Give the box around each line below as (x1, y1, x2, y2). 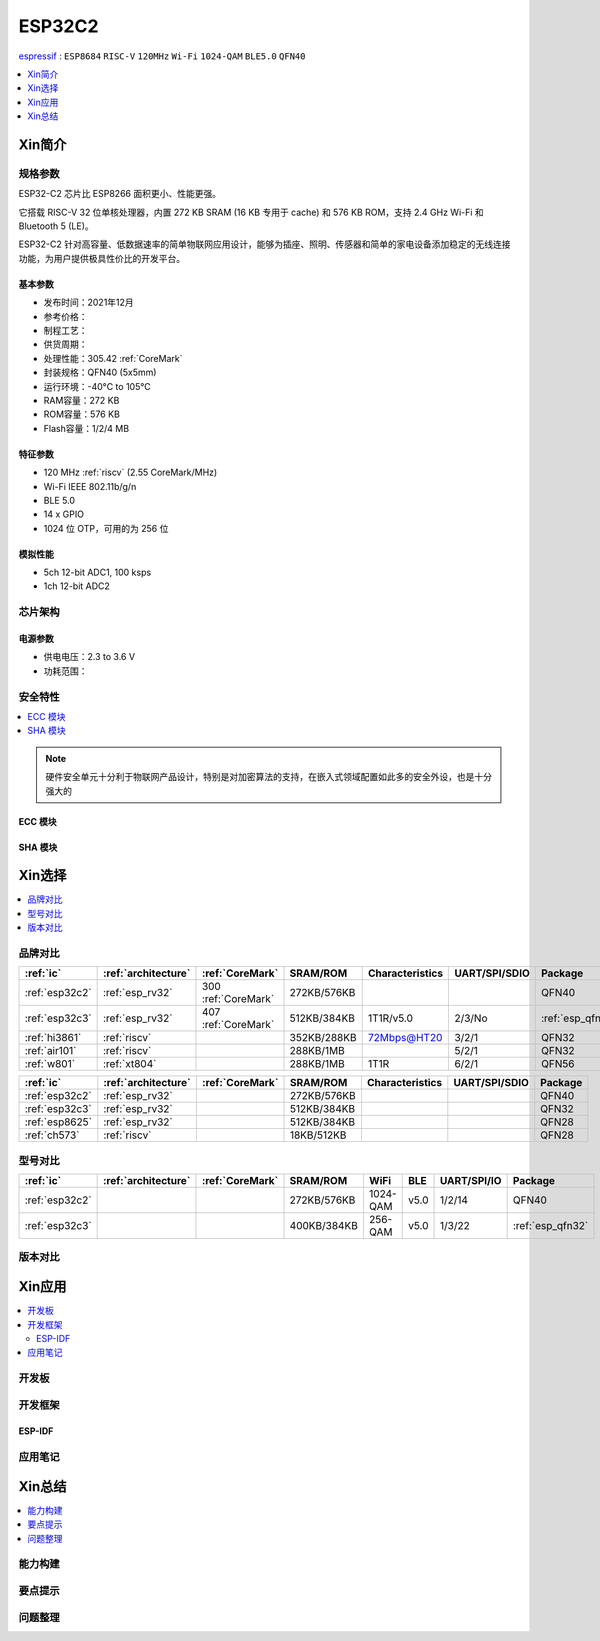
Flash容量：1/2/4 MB (43, 422, 130, 434)
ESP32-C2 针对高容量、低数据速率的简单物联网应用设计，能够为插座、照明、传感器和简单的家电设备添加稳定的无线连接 (18, 238, 511, 250)
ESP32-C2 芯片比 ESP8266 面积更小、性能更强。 (18, 188, 222, 200)
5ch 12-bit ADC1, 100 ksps (43, 566, 152, 579)
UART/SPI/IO (439, 1174, 502, 1188)
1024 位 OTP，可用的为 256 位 (43, 522, 169, 534)
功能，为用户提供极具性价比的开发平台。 (18, 252, 185, 264)
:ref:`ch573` (24, 1128, 80, 1142)
